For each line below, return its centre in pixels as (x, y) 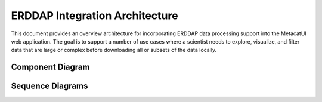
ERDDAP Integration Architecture (95, 16)
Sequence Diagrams (49, 86)
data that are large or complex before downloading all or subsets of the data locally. (114, 50)
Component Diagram (50, 67)
